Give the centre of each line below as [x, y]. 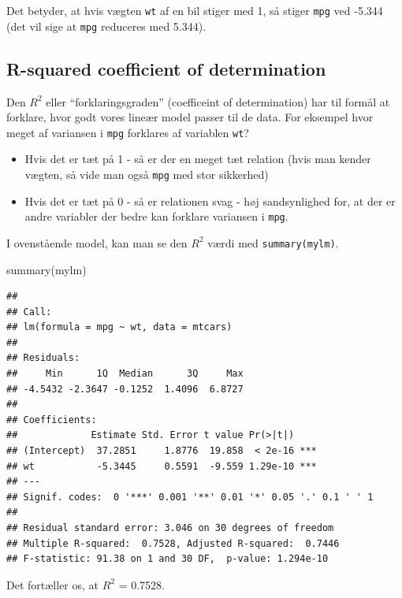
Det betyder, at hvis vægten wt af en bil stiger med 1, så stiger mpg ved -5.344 [195, 10]
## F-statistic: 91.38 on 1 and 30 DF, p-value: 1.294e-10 [167, 559]
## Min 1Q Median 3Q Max [125, 374]
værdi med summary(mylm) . [273, 242]
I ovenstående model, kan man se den [97, 242]
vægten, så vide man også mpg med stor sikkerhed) [147, 174]
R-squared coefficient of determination [166, 68]
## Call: [29, 312]
